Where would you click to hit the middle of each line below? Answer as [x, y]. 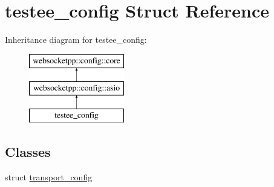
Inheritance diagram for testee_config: [76, 40]
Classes [28, 152]
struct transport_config [49, 176]
